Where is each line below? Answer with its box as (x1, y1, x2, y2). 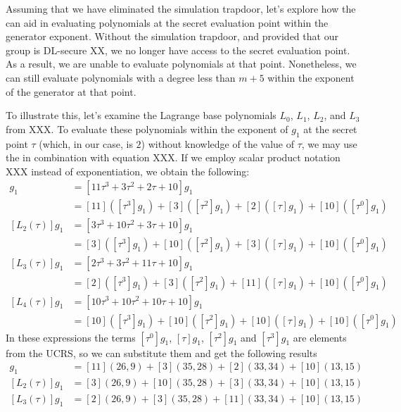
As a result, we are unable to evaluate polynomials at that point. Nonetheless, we (6, 56, 357, 71)
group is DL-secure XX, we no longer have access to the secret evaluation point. (6, 42, 350, 57)
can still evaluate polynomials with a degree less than (6, 70, 236, 85)
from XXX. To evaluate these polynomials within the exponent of (6, 121, 288, 136)
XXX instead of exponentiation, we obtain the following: (6, 163, 250, 178)
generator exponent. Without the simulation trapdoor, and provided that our (6, 29, 338, 44)
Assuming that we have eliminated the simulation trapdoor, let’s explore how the (6, 1, 356, 15)
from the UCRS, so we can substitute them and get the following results (6, 345, 317, 360)
